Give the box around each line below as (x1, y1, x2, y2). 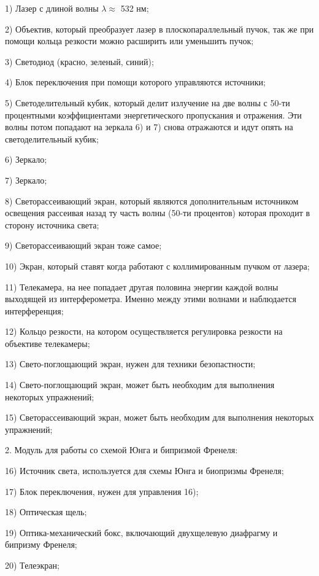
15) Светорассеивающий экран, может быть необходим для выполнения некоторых (5, 411, 314, 424)
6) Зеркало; (5, 153, 47, 166)
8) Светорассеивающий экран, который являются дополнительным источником (5, 194, 299, 207)
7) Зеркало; (5, 173, 47, 186)
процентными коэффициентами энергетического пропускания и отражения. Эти (5, 108, 302, 121)
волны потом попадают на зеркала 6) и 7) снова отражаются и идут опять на (5, 120, 293, 133)
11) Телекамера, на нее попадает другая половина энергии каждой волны (5, 280, 279, 293)
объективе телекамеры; (5, 337, 90, 349)
